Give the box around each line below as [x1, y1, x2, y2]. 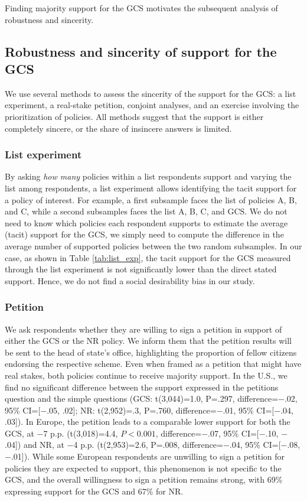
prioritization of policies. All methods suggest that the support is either [5, 110, 264, 122]
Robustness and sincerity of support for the [5, 42, 277, 60]
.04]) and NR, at [5, 438, 64, 451]
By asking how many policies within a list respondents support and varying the [5, 170, 292, 183]
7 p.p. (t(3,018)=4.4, [43, 427, 118, 439]
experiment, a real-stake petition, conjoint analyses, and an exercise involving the [5, 99, 299, 111]
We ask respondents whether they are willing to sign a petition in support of [5, 323, 282, 335]
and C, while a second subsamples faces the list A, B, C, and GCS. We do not [5, 205, 288, 217]
